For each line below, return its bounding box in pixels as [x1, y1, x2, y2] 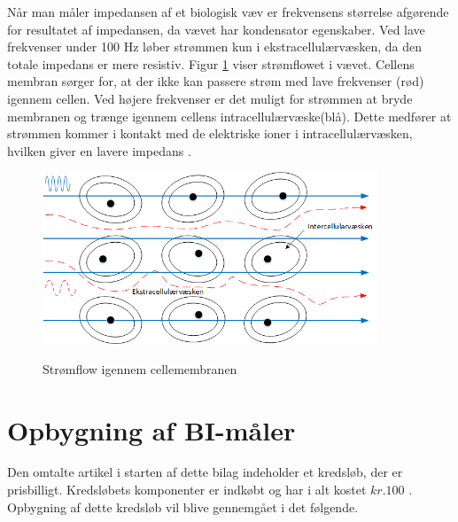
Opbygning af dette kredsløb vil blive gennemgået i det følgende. [7, 497, 359, 516]
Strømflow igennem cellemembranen [43, 359, 237, 378]
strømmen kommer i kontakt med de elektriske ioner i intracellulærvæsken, [7, 124, 413, 143]
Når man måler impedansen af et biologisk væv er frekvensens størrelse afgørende [7, 3, 449, 20]
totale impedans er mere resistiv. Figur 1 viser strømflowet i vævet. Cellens [7, 54, 415, 73]
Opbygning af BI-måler [7, 411, 296, 448]
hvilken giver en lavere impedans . [7, 141, 191, 160]
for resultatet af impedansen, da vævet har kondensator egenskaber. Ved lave [7, 19, 425, 38]
